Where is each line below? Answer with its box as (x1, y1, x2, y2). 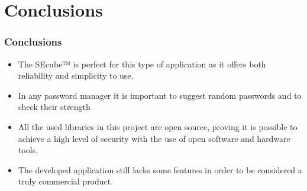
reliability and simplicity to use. (18, 69, 134, 82)
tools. (18, 144, 38, 156)
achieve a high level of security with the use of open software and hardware (18, 132, 290, 144)
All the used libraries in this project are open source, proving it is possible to (18, 120, 298, 132)
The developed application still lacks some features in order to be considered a (18, 163, 302, 176)
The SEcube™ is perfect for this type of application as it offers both (18, 57, 266, 70)
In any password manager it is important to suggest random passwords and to (18, 89, 302, 101)
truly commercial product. (18, 175, 114, 187)
